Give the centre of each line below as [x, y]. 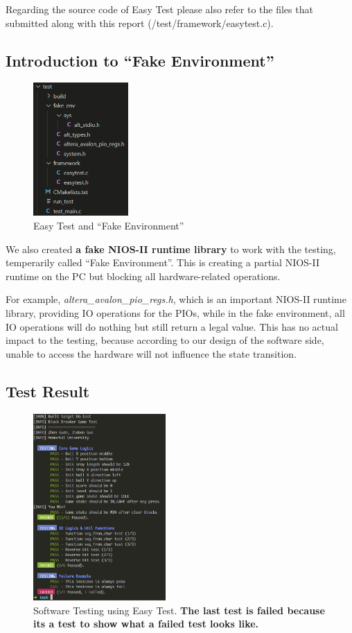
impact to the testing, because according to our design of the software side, [165, 340]
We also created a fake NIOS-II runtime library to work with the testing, [171, 249]
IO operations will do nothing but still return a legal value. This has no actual [172, 326]
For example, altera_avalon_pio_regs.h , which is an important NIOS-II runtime [176, 299]
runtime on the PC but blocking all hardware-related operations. [143, 276]
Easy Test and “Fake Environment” [109, 225]
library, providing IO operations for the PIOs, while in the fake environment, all [175, 312]
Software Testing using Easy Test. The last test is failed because [179, 610]
